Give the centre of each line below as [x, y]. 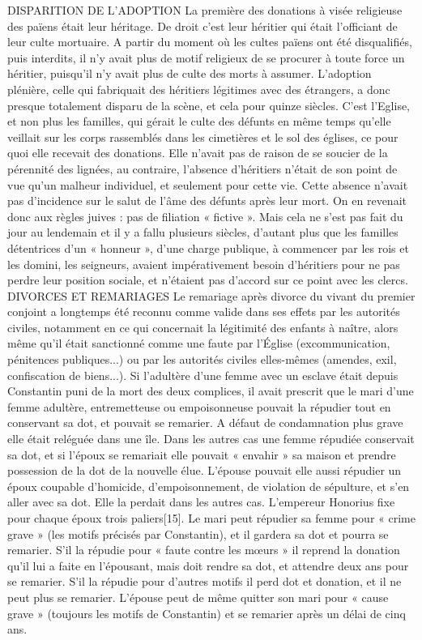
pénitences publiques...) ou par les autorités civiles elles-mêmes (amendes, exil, [202, 359]
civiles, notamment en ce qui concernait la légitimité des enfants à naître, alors [203, 327]
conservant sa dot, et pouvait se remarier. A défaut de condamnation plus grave [205, 422]
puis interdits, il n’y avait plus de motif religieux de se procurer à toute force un [206, 57]
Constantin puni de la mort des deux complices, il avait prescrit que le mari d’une [211, 391]
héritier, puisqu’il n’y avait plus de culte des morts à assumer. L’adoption [190, 73]
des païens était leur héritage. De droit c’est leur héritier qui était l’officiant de [202, 26]
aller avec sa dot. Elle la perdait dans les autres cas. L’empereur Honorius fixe [201, 502]
